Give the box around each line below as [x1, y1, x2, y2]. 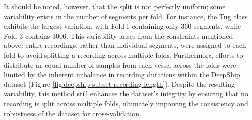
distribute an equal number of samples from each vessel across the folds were [4, 59, 236, 70]
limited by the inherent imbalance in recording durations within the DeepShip [4, 69, 240, 80]
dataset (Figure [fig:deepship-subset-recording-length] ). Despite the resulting [4, 79, 235, 89]
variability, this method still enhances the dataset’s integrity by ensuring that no [4, 88, 248, 99]
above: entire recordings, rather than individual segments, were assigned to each [4, 40, 246, 50]
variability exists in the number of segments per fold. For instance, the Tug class [4, 11, 248, 21]
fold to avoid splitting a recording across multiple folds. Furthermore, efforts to [4, 49, 243, 60]
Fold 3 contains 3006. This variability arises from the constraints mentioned [4, 30, 233, 40]
